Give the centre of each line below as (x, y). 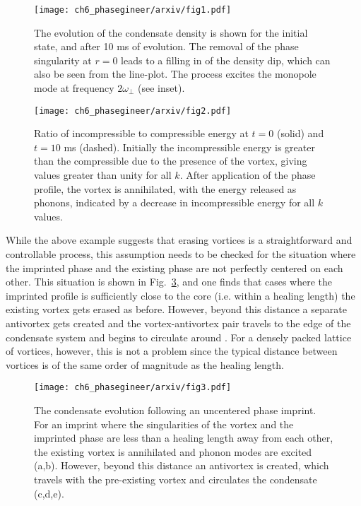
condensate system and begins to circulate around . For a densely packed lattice (179, 337)
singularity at (63, 60)
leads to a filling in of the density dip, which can (226, 60)
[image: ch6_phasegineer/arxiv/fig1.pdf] (133, 10)
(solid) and (300, 133)
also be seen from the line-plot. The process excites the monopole (175, 74)
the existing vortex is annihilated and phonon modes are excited (173, 451)
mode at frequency (74, 88)
